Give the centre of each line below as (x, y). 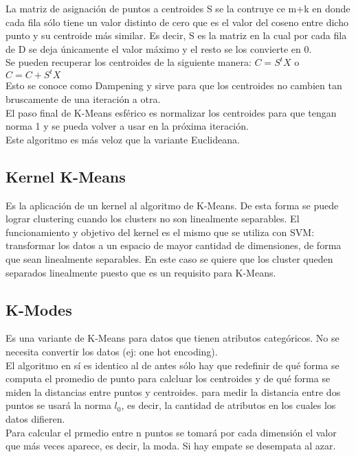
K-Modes (39, 309)
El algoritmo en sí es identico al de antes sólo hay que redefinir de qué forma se (173, 365)
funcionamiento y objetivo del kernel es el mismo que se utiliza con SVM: (160, 232)
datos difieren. (35, 418)
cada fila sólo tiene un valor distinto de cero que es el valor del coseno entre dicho (177, 22)
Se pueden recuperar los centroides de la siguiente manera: (129, 62)
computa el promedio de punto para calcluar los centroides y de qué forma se (168, 378)
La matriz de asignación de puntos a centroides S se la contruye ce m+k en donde (178, 8)
